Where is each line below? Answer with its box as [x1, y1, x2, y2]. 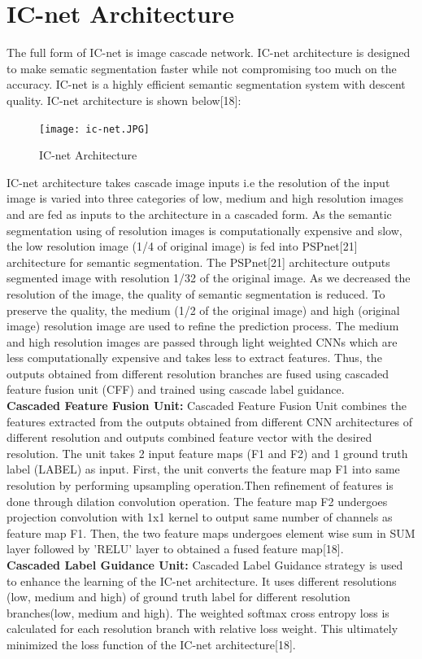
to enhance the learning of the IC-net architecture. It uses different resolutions [7, 572, 397, 589]
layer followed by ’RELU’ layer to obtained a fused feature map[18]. [7, 540, 344, 557]
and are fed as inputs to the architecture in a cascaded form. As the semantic [7, 205, 392, 222]
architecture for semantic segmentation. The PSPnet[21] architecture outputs [7, 253, 390, 270]
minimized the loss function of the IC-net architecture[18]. [7, 635, 296, 652]
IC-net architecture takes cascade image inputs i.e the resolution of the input [7, 173, 390, 190]
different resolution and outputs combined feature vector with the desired [7, 429, 372, 446]
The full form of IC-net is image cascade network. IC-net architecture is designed [7, 44, 411, 61]
